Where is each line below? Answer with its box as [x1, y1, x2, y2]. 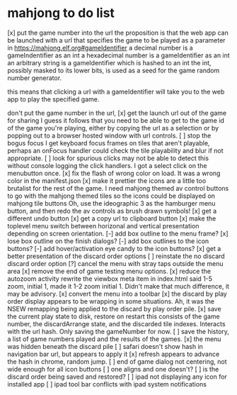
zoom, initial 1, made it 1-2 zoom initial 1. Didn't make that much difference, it [7, 282, 230, 290]
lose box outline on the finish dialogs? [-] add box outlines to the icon [7, 236, 209, 245]
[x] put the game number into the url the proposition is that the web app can [7, 28, 229, 37]
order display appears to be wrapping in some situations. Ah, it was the [7, 296, 215, 306]
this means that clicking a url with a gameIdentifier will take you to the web [7, 87, 225, 96]
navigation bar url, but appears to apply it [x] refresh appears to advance [7, 350, 220, 358]
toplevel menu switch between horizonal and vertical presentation [7, 221, 200, 230]
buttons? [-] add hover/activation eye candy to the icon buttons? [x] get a [7, 244, 221, 252]
